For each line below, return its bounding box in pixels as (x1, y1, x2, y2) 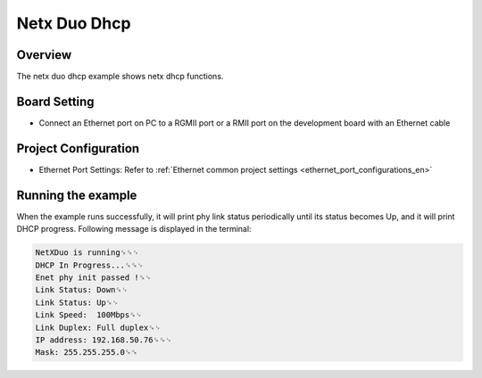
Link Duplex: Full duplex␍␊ (35, 322, 162, 333)
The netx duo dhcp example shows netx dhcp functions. (16, 71, 224, 82)
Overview (16, 47, 72, 62)
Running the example (16, 187, 137, 202)
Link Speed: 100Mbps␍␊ (35, 310, 143, 320)
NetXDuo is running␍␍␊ (35, 248, 139, 258)
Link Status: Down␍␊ (35, 285, 129, 295)
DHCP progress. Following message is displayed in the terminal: (16, 224, 252, 234)
